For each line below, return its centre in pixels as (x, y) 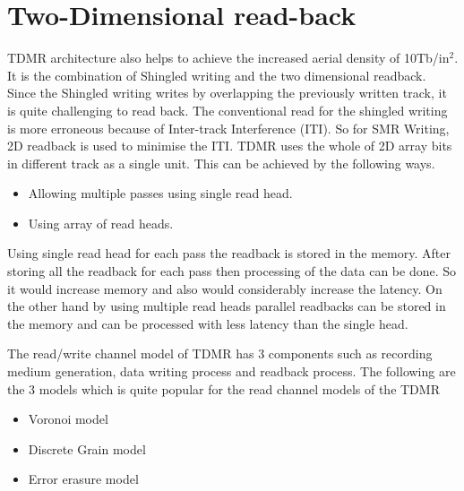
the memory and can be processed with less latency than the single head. (208, 323)
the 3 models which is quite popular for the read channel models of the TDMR (223, 388)
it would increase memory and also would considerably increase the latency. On (225, 288)
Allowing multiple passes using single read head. (160, 193)
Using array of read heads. (101, 223)
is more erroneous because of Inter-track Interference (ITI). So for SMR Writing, (228, 128)
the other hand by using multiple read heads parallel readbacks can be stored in (227, 306)
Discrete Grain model (87, 448)
